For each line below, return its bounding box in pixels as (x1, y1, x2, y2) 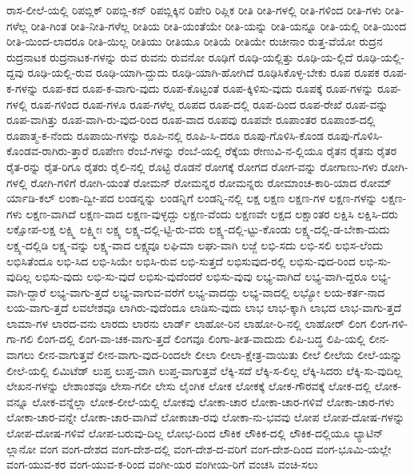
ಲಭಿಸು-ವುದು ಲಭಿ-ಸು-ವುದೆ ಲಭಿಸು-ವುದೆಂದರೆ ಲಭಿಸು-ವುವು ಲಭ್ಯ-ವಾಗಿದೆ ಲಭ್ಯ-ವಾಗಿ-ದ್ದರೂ (34, 268, 368, 285)
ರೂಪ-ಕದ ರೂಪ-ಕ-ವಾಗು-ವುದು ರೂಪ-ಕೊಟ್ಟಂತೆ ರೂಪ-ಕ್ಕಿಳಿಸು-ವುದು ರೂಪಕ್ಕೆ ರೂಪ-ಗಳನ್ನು (42, 79, 374, 96)
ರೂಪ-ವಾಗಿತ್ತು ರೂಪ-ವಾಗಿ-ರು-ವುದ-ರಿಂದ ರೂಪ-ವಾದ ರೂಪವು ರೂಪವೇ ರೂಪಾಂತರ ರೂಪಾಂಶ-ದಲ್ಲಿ (6, 111, 376, 128)
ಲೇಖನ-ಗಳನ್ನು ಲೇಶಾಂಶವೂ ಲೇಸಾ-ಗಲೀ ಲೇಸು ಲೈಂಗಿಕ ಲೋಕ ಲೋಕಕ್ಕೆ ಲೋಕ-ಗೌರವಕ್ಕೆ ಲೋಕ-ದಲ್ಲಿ (6, 377, 372, 394)
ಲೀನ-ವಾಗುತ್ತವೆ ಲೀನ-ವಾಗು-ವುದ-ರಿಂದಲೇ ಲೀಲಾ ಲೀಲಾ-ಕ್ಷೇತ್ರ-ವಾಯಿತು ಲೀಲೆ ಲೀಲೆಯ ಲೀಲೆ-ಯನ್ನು (38, 346, 403, 363)
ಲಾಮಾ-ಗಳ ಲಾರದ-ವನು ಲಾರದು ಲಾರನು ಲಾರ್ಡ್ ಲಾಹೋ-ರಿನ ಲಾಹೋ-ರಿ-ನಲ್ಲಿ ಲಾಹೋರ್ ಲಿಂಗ (6, 314, 367, 331)
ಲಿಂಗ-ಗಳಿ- (369, 314, 408, 331)
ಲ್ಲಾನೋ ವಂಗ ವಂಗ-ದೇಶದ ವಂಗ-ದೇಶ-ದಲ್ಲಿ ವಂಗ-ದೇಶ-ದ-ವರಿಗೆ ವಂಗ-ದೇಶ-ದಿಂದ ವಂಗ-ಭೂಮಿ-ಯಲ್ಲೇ (6, 440, 392, 457)
